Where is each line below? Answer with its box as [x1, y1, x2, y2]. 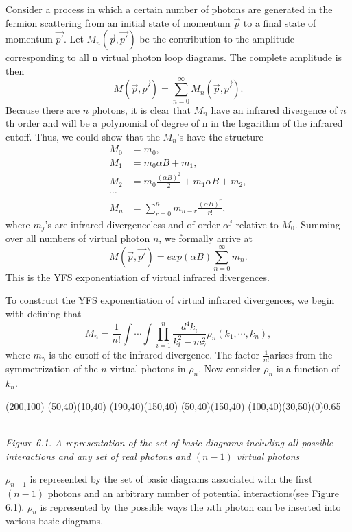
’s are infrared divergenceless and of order [45, 217, 220, 231]
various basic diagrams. [5, 513, 104, 528]
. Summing [294, 217, 340, 231]
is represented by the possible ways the [40, 499, 204, 513]
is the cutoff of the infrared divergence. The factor [49, 348, 259, 362]
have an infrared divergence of [211, 102, 338, 117]
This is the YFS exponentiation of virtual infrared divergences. [5, 269, 270, 284]
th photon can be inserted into [212, 499, 341, 513]
